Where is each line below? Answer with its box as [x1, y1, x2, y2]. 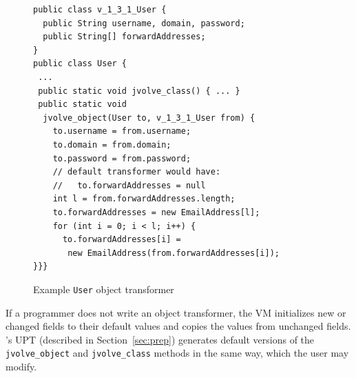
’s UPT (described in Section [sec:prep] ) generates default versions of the [6, 332, 315, 346]
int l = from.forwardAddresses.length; [52, 194, 235, 204]
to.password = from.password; [52, 153, 191, 163]
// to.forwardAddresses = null [52, 180, 206, 190]
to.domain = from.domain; [52, 139, 171, 150]
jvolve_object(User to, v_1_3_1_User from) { [43, 112, 255, 123]
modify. [6, 359, 37, 373]
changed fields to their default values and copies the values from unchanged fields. [6, 319, 351, 333]
